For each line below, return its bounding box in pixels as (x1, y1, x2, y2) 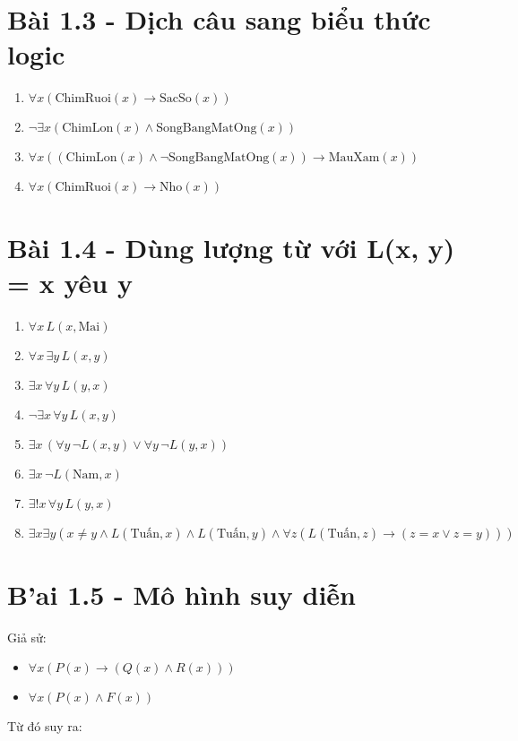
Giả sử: (7, 627, 47, 646)
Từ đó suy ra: (7, 717, 82, 736)
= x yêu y (7, 263, 133, 300)
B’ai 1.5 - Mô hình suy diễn (7, 575, 356, 612)
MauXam (328, 151, 380, 165)
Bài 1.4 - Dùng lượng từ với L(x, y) (7, 228, 455, 265)
